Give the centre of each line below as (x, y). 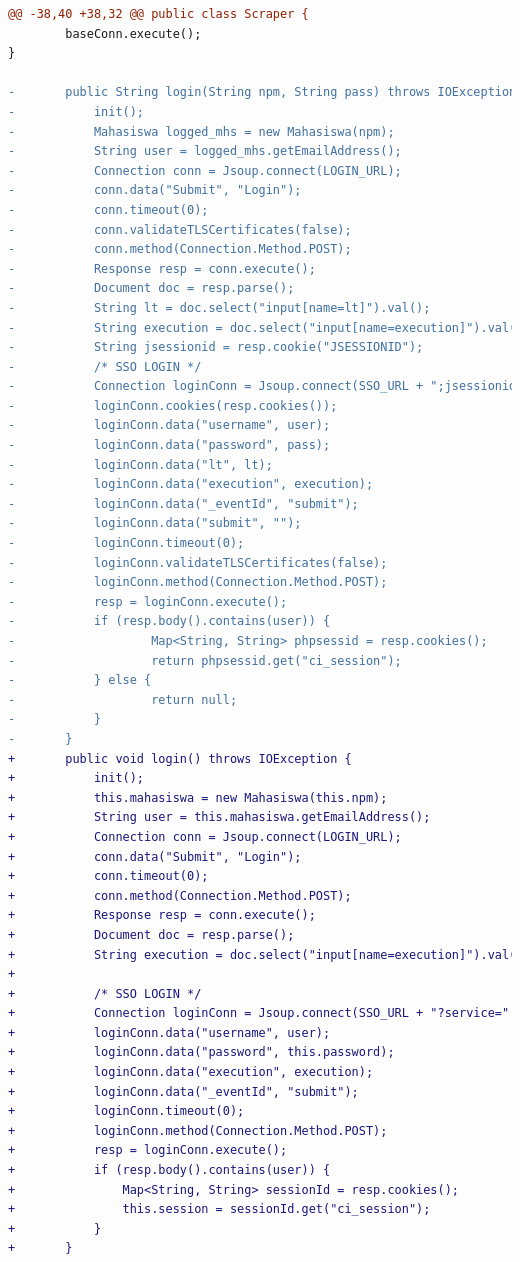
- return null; (123, 699)
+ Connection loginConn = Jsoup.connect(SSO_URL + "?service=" (259, 1013)
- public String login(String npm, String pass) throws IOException (262, 92)
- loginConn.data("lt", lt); (140, 464)
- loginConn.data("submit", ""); (155, 523)
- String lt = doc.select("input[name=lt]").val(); (219, 307)
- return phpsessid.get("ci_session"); (205, 660)
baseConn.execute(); (133, 33)
